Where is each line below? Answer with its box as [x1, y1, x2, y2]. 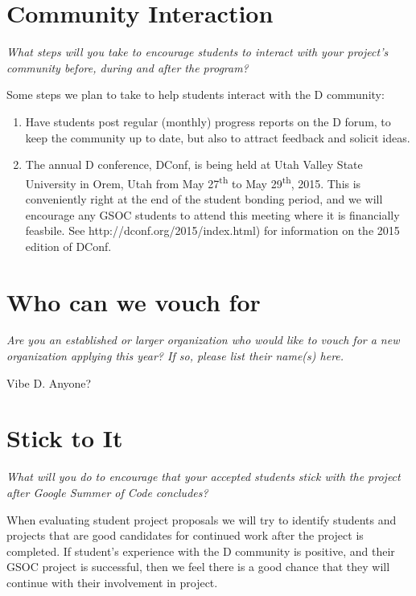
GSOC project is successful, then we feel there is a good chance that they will [6, 558, 390, 575]
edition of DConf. [25, 237, 112, 254]
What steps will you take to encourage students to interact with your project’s [6, 43, 389, 60]
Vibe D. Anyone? [6, 374, 92, 391]
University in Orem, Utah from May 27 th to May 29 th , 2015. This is [25, 172, 361, 191]
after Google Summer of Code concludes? [6, 483, 208, 500]
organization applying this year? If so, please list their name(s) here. [6, 347, 344, 364]
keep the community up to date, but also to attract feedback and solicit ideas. [25, 129, 410, 146]
